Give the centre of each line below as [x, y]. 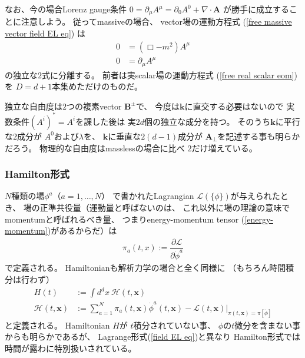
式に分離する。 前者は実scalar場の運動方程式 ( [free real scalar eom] [168, 74]
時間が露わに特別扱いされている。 [71, 348]
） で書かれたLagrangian [148, 196]
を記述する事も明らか [259, 136]
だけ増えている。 [224, 147]
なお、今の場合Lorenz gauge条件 [66, 9]
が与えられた [255, 196]
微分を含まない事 [268, 325]
